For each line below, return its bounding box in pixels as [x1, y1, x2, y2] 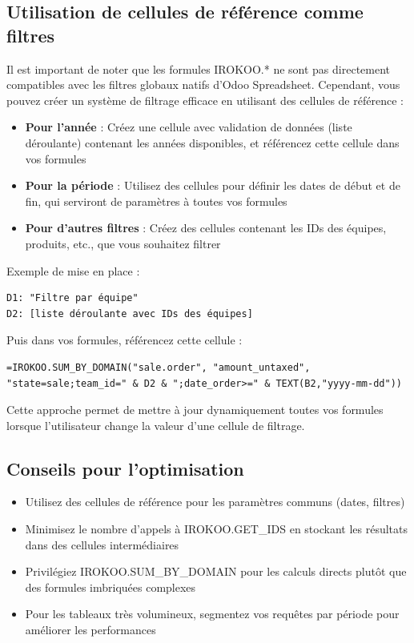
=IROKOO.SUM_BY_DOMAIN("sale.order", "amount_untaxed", [6, 361, 311, 373]
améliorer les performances [25, 621, 156, 638]
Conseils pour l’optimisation [6, 456, 244, 480]
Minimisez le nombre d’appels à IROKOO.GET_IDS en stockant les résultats [25, 520, 408, 537]
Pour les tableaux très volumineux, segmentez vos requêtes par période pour [25, 605, 400, 622]
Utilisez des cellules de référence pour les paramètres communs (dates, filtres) [25, 493, 405, 510]
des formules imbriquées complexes [25, 578, 196, 595]
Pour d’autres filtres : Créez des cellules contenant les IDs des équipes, [25, 219, 387, 236]
